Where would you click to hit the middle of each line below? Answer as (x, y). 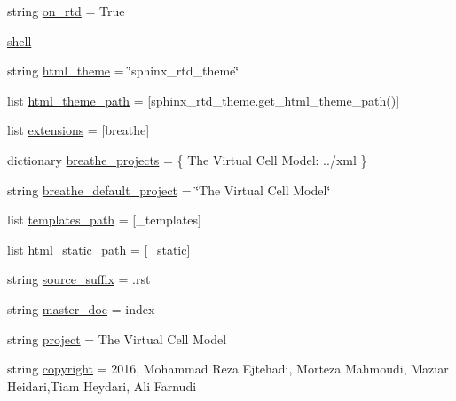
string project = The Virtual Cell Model (117, 338)
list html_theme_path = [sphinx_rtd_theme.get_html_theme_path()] (204, 100)
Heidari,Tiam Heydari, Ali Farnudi (102, 385)
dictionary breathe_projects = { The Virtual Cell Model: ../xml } (187, 159)
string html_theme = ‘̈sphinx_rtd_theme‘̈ (123, 71)
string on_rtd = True (66, 11)
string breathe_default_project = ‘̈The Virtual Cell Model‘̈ (169, 189)
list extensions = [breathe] (79, 130)
